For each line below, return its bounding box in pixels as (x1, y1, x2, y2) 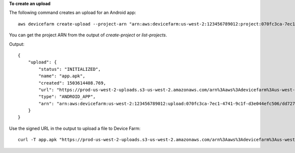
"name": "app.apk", (38, 73, 86, 79)
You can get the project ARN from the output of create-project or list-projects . (9, 32, 167, 38)
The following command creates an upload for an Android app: (9, 10, 136, 16)
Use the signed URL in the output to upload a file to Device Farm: (9, 125, 141, 131)
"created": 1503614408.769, (38, 80, 106, 86)
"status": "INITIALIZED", (38, 66, 101, 72)
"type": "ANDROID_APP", (38, 94, 96, 99)
